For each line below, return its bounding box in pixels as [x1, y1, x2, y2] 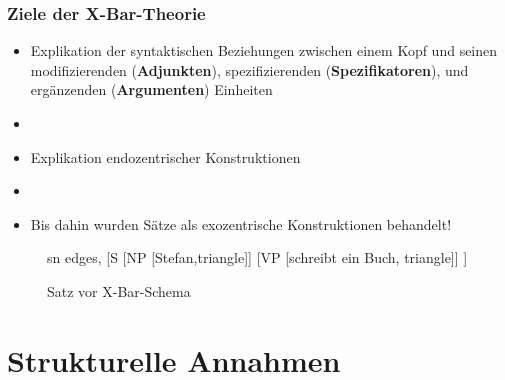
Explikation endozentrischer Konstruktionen [30, 146, 301, 167]
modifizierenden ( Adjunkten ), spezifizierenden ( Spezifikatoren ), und [30, 59, 469, 80]
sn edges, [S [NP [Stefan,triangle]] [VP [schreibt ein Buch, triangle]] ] [47, 247, 468, 268]
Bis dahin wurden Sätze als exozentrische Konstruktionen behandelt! [30, 213, 452, 234]
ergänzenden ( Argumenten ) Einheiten [30, 79, 273, 100]
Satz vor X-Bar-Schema [47, 280, 191, 301]
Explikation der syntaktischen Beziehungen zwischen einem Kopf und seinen [30, 40, 498, 61]
